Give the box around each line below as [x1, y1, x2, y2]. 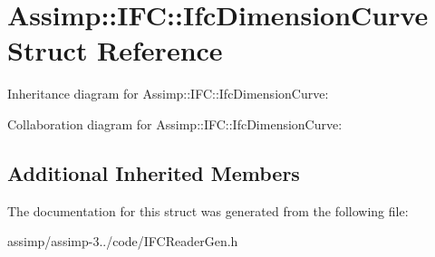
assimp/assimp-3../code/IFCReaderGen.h [7, 232, 238, 251]
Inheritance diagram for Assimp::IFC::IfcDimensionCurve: [7, 84, 329, 103]
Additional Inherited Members [7, 158, 300, 186]
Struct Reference [7, 32, 223, 69]
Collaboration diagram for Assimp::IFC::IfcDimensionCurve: [7, 114, 343, 133]
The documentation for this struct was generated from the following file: [7, 201, 409, 220]
